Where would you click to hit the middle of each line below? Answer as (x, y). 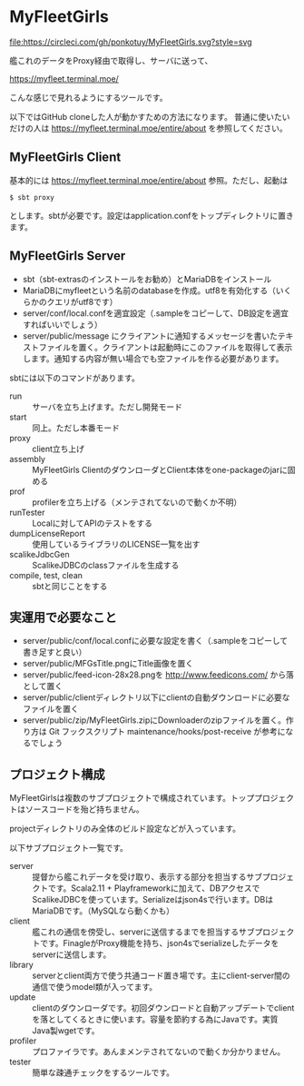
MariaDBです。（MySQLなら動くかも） (103, 911)
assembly (27, 459)
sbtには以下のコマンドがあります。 (75, 378)
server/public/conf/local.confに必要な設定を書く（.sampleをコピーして (155, 641)
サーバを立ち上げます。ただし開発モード (108, 407)
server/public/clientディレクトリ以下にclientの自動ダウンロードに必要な (156, 697)
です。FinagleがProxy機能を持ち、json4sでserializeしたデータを (159, 943)
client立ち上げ (58, 449)
